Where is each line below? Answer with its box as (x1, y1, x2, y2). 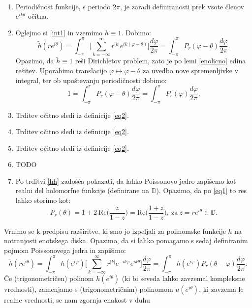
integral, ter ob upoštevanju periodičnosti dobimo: (15, 75, 167, 85)
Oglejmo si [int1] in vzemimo (15, 27, 103, 37)
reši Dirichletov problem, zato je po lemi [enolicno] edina (75, 56, 246, 66)
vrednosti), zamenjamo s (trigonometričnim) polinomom (4, 284, 173, 294)
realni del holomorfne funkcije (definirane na (15, 185, 150, 196)
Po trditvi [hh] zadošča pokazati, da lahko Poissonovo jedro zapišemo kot (15, 175, 236, 186)
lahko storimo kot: (15, 195, 71, 205)
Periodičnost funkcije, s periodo (15, 1, 111, 11)
